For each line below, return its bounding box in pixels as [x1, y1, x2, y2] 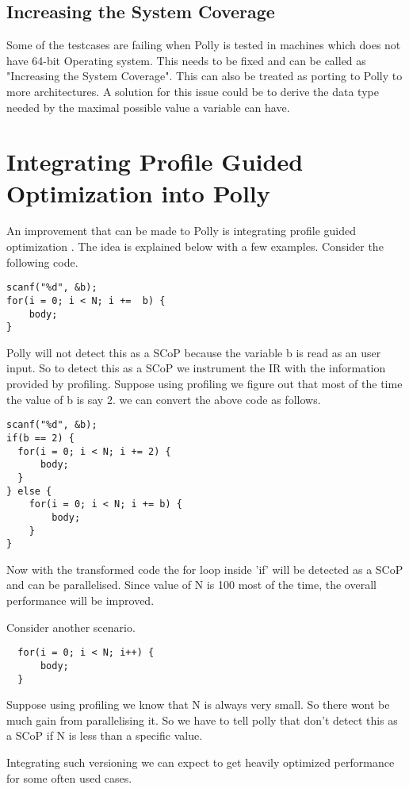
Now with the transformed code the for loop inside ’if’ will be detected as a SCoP [6, 560, 403, 577]
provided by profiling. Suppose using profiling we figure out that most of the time [6, 375, 403, 392]
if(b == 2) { [6, 432, 75, 444]
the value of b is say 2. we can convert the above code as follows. [6, 391, 321, 407]
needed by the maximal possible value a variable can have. [6, 98, 290, 115]
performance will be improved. [6, 592, 155, 609]
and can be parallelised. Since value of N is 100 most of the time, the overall [6, 576, 377, 593]
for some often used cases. [6, 769, 132, 786]
